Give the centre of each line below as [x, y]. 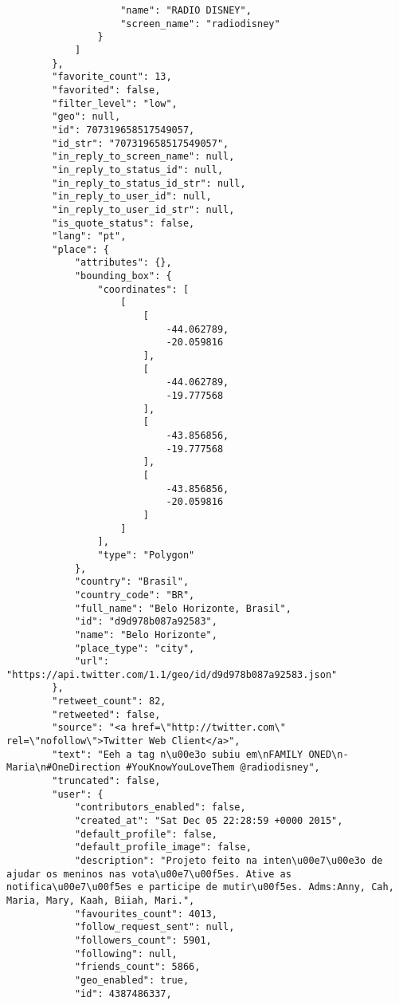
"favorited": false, [106, 90]
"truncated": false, [106, 781]
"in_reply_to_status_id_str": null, [149, 183]
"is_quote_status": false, [123, 223]
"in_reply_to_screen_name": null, [143, 157]
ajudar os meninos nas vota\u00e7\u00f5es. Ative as [149, 874]
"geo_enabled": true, [132, 980]
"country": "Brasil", [132, 582]
